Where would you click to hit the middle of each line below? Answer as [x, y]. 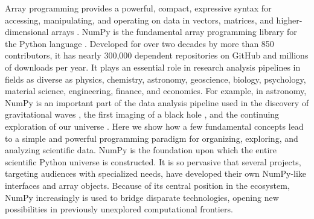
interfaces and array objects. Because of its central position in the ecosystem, [147, 185]
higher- [289, 20]
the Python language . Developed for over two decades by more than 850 [139, 43]
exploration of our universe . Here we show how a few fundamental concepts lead [154, 126]
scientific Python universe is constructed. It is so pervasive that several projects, [153, 161]
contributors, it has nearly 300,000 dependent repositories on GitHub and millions [157, 55]
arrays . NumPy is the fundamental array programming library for [174, 32]
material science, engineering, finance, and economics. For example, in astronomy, [156, 91]
